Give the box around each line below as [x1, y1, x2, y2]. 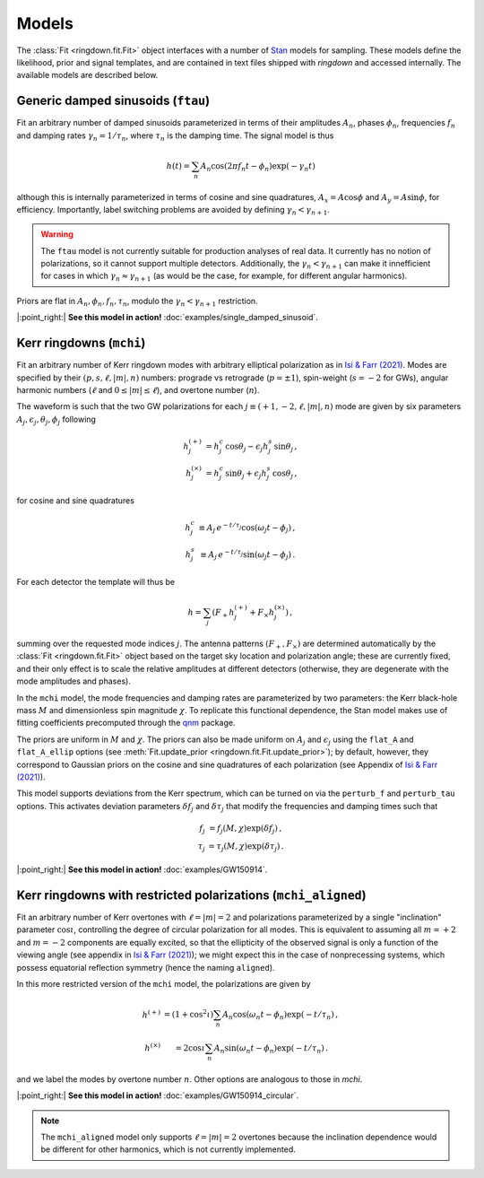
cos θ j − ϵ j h [225, 441, 269, 453]
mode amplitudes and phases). [16, 676, 132, 686]
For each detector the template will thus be [16, 577, 176, 588]
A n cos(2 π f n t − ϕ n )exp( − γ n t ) [200, 161, 315, 173]
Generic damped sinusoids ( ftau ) [16, 93, 211, 109]
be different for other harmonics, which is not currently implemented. [40, 1144, 296, 1155]
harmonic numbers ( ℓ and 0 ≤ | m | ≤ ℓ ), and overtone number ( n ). [16, 384, 260, 395]
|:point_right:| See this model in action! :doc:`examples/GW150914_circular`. [16, 1090, 299, 1101]
